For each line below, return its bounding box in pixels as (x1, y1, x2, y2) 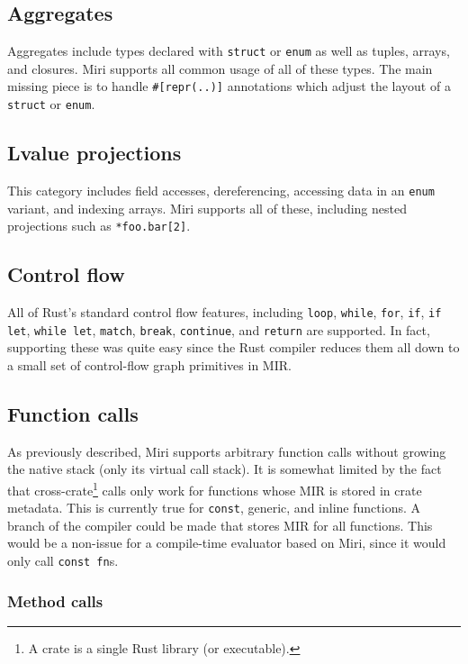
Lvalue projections (7, 139, 182, 167)
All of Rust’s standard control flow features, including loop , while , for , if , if (7, 303, 442, 322)
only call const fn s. (7, 551, 119, 570)
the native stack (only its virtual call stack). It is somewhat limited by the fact (7, 459, 442, 478)
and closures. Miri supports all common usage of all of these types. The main (7, 59, 433, 77)
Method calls (7, 589, 103, 612)
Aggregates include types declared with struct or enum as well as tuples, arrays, (7, 41, 450, 60)
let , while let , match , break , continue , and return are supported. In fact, (7, 320, 430, 339)
